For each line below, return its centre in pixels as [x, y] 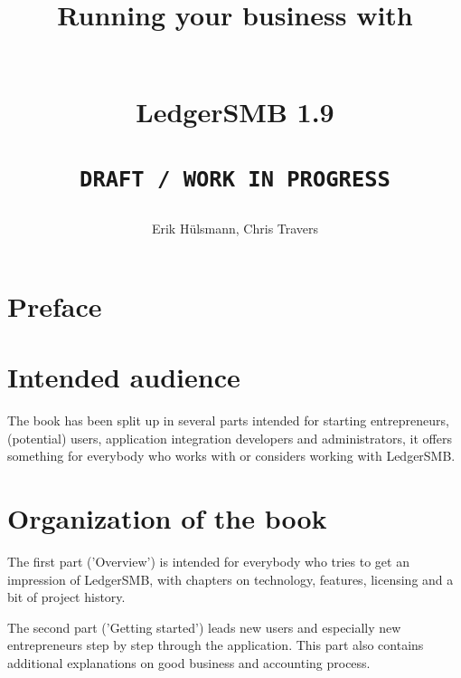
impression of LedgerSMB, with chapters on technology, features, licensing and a [230, 579]
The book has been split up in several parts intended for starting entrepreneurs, [228, 420]
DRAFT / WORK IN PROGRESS [235, 179]
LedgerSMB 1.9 [235, 111]
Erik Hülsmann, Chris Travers [235, 229]
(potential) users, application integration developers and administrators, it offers [230, 438]
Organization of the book [167, 518]
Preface [55, 306]
